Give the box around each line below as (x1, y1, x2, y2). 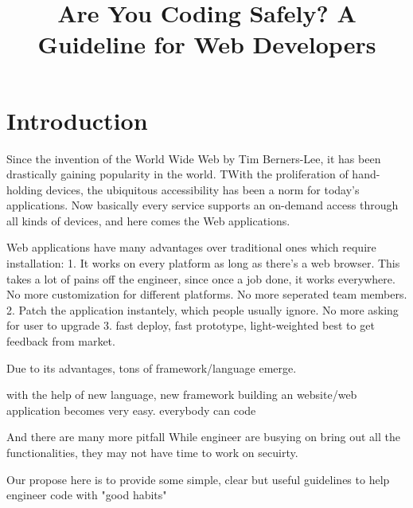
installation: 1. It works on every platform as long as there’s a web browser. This (6, 255, 400, 272)
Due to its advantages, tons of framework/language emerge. (6, 359, 297, 376)
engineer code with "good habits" (6, 487, 167, 503)
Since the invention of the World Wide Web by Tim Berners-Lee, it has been (6, 150, 381, 166)
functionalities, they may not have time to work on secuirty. (6, 444, 298, 460)
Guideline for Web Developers (37, 28, 376, 61)
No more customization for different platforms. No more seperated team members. (6, 286, 407, 303)
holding (6, 181, 43, 197)
